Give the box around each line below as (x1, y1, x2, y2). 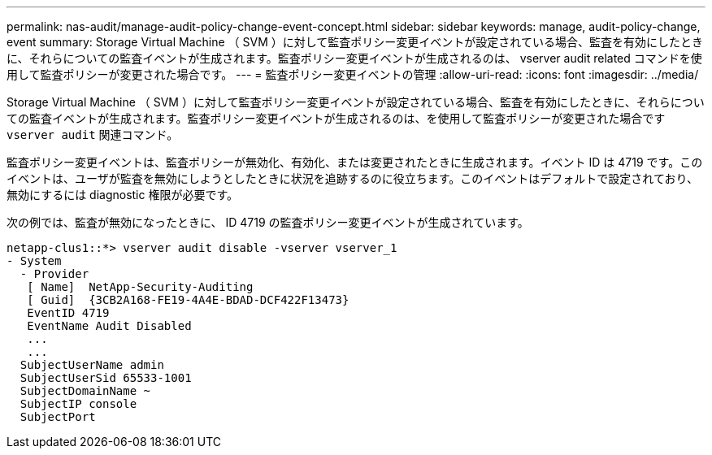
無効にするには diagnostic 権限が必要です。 (7, 188, 239, 201)
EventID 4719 (27, 306, 110, 319)
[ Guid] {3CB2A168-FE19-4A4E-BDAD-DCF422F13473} (27, 293, 349, 306)
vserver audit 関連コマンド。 (7, 128, 179, 141)
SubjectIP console (20, 397, 137, 410)
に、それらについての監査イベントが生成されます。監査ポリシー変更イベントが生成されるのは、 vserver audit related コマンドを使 (7, 51, 702, 65)
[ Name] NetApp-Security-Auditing (27, 280, 254, 293)
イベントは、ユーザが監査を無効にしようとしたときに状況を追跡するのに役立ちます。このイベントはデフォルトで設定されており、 (7, 171, 698, 185)
